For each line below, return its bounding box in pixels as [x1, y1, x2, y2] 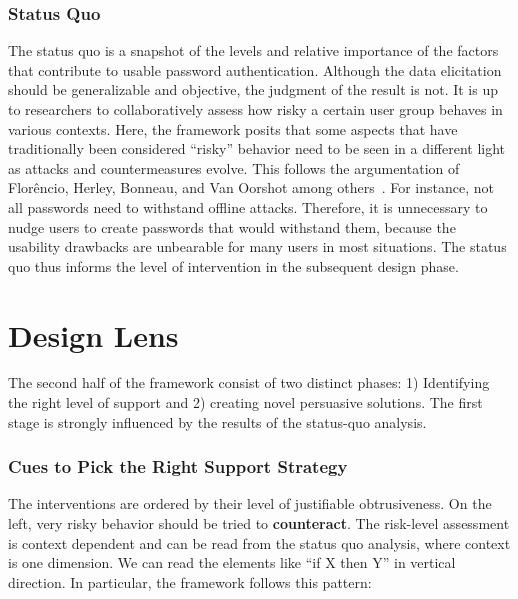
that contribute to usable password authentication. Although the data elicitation [8, 59, 502, 80]
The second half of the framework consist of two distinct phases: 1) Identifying [8, 372, 490, 393]
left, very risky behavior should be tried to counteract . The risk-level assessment [8, 513, 510, 534]
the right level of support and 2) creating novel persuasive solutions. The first [8, 392, 483, 413]
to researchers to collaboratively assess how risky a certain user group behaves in [8, 99, 503, 119]
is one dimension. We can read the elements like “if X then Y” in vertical [8, 552, 456, 573]
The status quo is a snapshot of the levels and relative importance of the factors [8, 40, 499, 61]
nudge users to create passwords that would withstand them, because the [8, 216, 456, 237]
